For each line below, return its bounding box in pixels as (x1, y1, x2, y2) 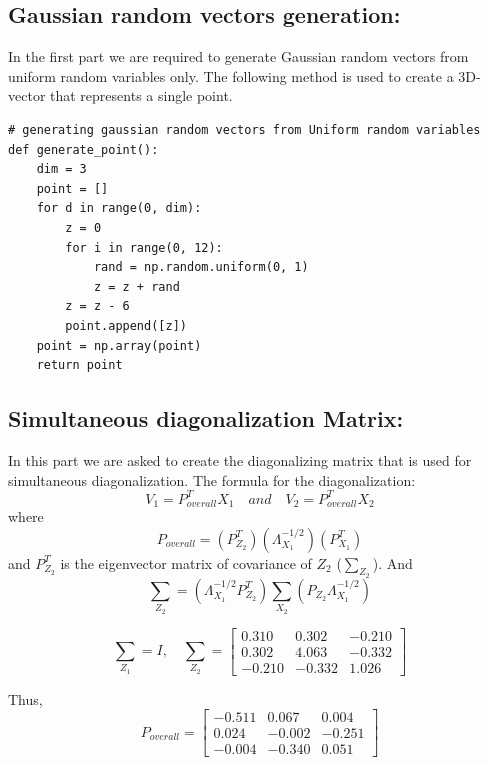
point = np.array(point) (36, 338, 202, 353)
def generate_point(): (8, 142, 159, 157)
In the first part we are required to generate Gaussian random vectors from (8, 46, 469, 67)
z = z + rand (93, 279, 180, 294)
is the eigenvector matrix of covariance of (60, 552, 312, 573)
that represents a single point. (50, 85, 233, 106)
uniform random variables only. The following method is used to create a (8, 65, 454, 86)
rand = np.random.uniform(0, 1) (93, 260, 309, 275)
